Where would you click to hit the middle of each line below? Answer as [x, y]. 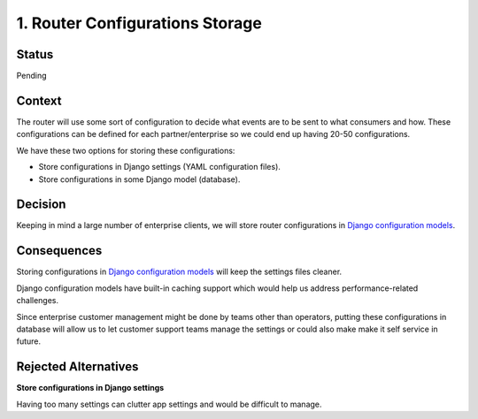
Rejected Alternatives [77, 367]
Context [39, 100]
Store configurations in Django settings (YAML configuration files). [159, 167]
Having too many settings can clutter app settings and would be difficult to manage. [169, 404]
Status [35, 54]
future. [29, 341]
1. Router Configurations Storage [139, 23]
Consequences [59, 251]
